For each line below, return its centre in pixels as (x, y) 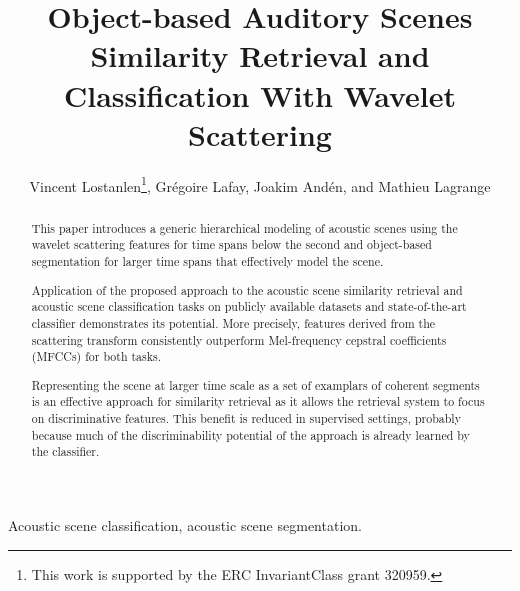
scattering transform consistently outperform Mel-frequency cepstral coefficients (239, 339)
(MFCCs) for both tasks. (96, 356)
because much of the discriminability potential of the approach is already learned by (250, 434)
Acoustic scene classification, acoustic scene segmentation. (185, 525)
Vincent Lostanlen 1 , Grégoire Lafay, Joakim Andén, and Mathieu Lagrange (260, 184)
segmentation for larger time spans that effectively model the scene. (207, 261)
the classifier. (65, 451)
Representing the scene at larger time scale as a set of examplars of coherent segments (255, 384)
